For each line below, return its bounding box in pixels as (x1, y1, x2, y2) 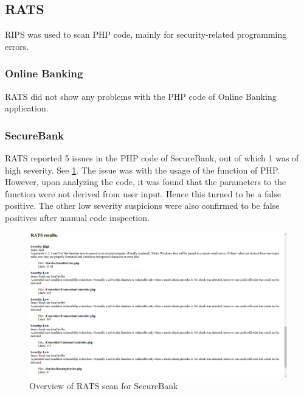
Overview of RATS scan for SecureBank (29, 379, 178, 392)
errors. (5, 40, 29, 52)
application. (5, 102, 49, 114)
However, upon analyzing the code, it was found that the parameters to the (5, 175, 286, 188)
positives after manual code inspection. (5, 211, 150, 223)
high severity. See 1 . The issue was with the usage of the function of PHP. (5, 163, 280, 176)
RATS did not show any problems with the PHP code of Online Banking (5, 90, 277, 102)
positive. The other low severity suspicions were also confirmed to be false (5, 199, 280, 212)
